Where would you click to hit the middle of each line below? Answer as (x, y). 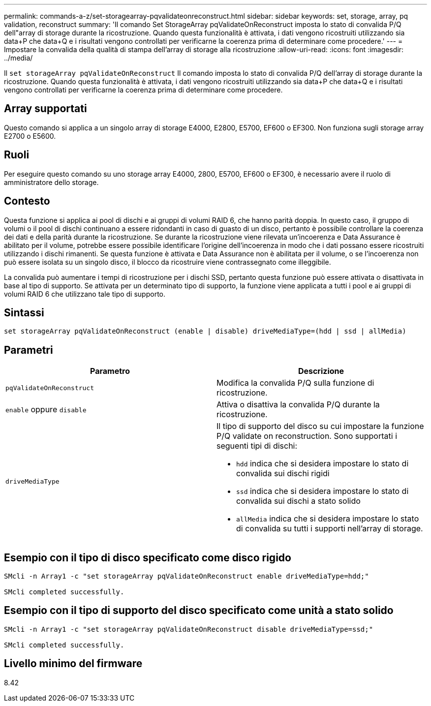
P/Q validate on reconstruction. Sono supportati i (307, 436)
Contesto (27, 201)
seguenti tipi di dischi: (257, 446)
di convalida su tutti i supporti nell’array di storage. (330, 529)
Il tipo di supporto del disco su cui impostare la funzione (320, 426)
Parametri (29, 350)
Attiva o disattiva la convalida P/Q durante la (298, 405)
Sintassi (24, 312)
